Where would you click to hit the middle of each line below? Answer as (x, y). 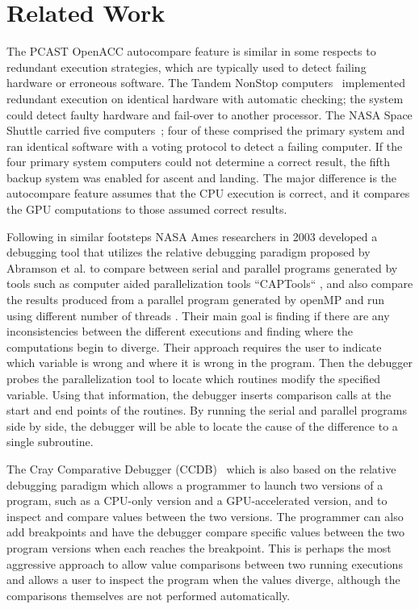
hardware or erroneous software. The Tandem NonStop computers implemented (206, 83)
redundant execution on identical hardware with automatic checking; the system (205, 98)
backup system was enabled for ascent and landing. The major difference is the (202, 177)
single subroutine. (50, 442)
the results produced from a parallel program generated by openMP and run (196, 300)
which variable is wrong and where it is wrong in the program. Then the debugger (209, 363)
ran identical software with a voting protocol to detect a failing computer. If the (205, 146)
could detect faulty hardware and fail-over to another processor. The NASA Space (209, 114)
